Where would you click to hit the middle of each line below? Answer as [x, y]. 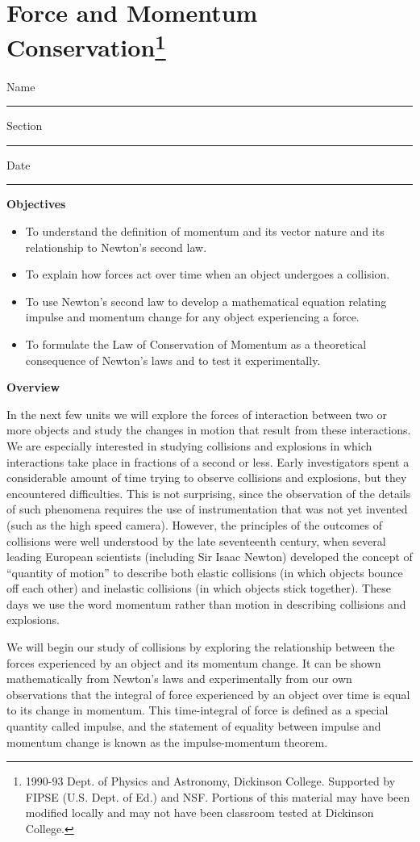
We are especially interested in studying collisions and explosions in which [189, 445]
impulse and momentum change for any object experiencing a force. [192, 317]
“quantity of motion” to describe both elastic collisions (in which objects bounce [205, 572]
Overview [33, 387]
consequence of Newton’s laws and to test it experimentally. [173, 360]
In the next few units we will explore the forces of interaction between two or [197, 414]
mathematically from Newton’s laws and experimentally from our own [179, 679]
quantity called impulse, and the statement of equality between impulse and [194, 726]
